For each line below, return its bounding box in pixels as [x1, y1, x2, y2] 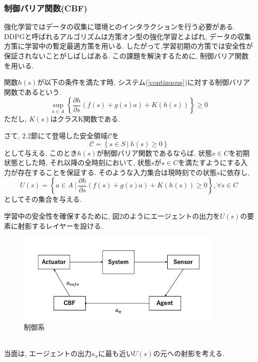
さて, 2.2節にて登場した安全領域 [4, 130, 108, 140]
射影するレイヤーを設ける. [17, 220, 103, 231]
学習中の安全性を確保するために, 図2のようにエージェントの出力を [4, 210, 220, 221]
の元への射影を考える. [153, 348, 225, 359]
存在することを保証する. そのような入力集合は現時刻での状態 [17, 167, 217, 177]
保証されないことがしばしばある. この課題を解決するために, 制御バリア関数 [4, 51, 249, 60]
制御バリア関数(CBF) [4, 1, 87, 14]
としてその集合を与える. [4, 194, 82, 204]
